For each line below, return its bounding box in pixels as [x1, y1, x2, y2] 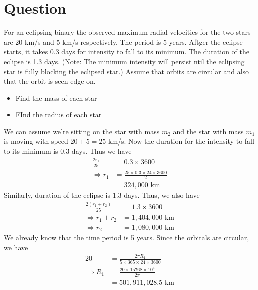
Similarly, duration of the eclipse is [4, 190, 110, 200]
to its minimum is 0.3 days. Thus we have [4, 146, 132, 156]
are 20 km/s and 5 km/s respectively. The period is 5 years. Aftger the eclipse [4, 36, 243, 47]
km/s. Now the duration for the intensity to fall [108, 136, 254, 146]
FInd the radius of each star [15, 109, 102, 120]
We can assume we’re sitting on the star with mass [4, 126, 160, 136]
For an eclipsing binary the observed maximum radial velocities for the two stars [4, 27, 251, 37]
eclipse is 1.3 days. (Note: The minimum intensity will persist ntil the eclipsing [4, 56, 245, 66]
